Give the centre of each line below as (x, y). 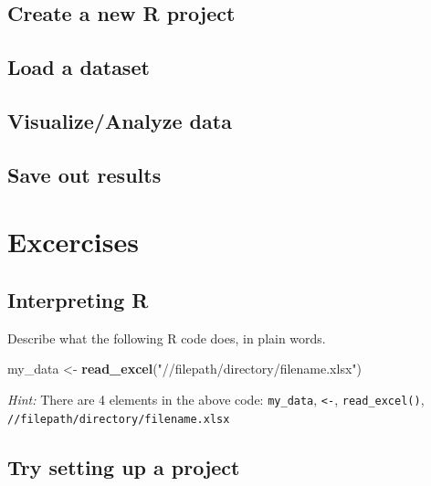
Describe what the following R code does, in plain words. (167, 338)
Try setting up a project (124, 466)
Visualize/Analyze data (120, 120)
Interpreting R (78, 299)
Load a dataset (79, 67)
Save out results (84, 174)
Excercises (73, 242)
